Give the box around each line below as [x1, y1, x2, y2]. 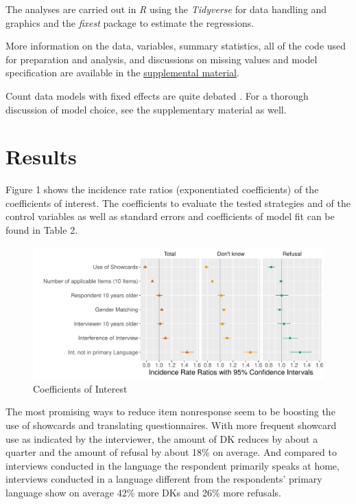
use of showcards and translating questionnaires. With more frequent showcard [5, 417, 337, 432]
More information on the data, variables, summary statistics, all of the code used [5, 39, 346, 53]
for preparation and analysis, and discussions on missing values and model [5, 52, 318, 66]
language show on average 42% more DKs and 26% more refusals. [5, 485, 281, 499]
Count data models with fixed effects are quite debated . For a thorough [5, 88, 309, 102]
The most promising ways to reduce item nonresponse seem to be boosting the [5, 404, 335, 419]
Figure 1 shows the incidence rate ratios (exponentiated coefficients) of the [5, 182, 319, 197]
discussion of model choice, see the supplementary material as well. [5, 102, 287, 116]
